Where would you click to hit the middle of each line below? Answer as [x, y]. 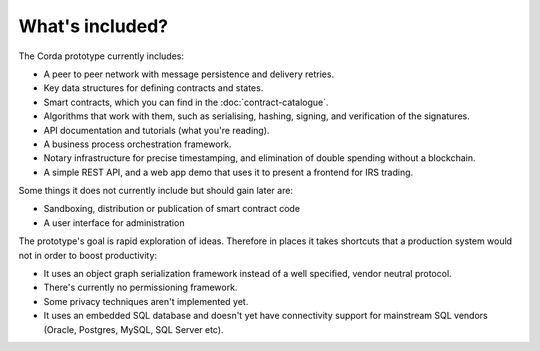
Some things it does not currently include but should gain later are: [156, 191]
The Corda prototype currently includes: [101, 56]
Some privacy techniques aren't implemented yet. [146, 301]
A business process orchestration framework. [137, 144]
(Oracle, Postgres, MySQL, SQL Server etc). [133, 329]
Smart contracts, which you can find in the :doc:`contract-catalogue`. [186, 102]
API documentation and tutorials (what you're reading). [156, 130]
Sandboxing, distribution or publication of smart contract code [171, 209]
